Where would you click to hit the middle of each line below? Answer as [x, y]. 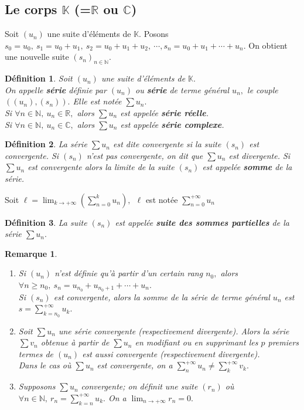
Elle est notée [97, 101]
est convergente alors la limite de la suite [101, 167]
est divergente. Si [259, 155]
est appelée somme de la [247, 167]
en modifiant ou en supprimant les [197, 342]
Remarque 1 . [31, 253]
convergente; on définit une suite [139, 386]
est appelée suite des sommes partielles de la [202, 222]
